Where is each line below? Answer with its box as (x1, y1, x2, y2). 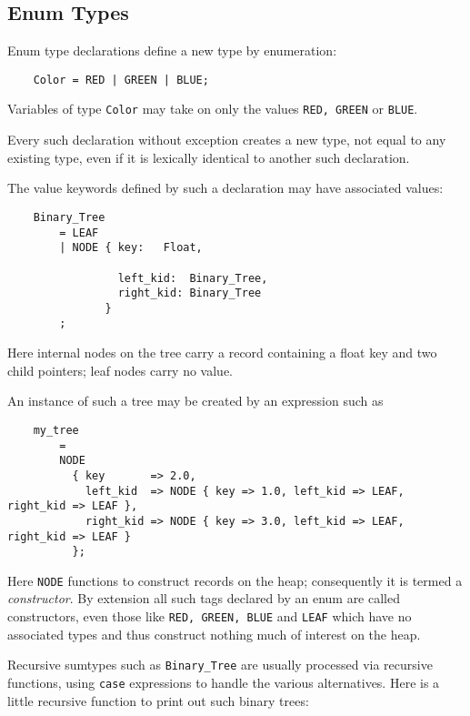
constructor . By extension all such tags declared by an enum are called (7, 589, 401, 608)
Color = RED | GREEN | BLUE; (33, 73, 209, 86)
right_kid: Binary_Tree (117, 287, 262, 300)
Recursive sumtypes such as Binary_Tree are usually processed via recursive (7, 655, 433, 674)
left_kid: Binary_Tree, (117, 271, 268, 285)
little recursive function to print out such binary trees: (7, 691, 309, 710)
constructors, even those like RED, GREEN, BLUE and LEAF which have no (7, 607, 412, 626)
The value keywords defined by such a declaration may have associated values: (7, 178, 444, 197)
